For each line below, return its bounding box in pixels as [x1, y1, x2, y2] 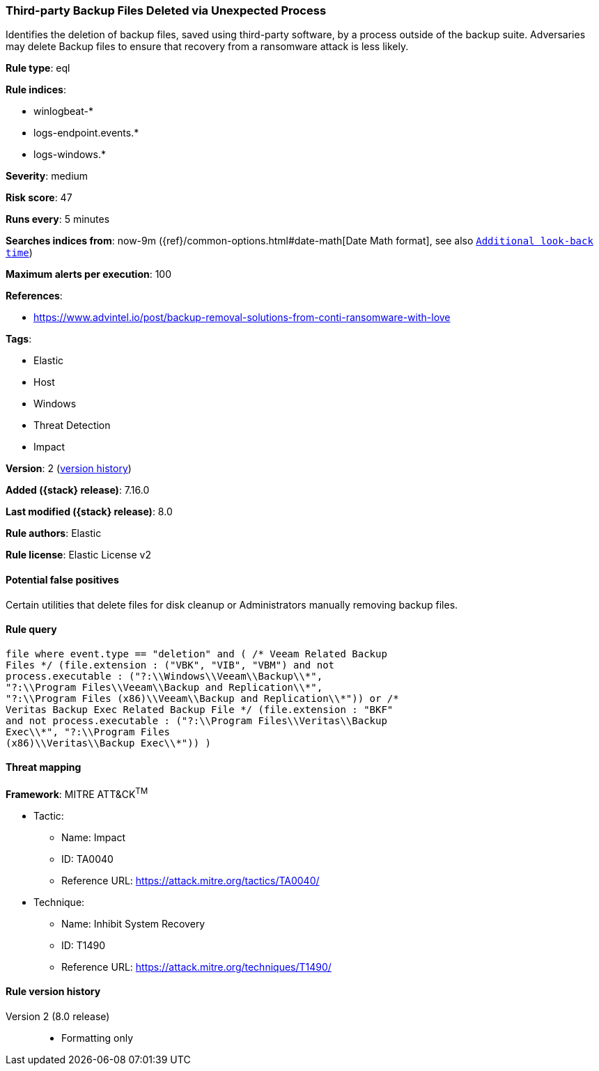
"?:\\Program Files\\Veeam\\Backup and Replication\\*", [6, 681, 323, 693]
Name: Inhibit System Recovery [61, 917, 205, 930]
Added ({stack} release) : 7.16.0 [6, 484, 150, 497]
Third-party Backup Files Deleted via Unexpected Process [6, 3, 327, 17]
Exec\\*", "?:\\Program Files [6, 726, 171, 737]
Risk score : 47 [6, 191, 72, 204]
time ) [6, 247, 33, 259]
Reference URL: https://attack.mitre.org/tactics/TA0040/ [61, 874, 320, 886]
